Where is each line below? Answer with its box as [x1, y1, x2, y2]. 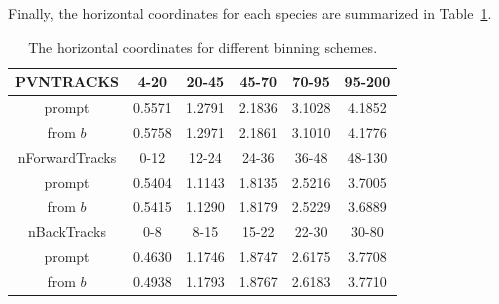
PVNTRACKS [15, 71, 119, 92]
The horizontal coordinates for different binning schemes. [28, 36, 378, 57]
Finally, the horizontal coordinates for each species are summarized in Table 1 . [8, 3, 492, 23]
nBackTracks [27, 221, 107, 242]
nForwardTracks [17, 146, 117, 167]
